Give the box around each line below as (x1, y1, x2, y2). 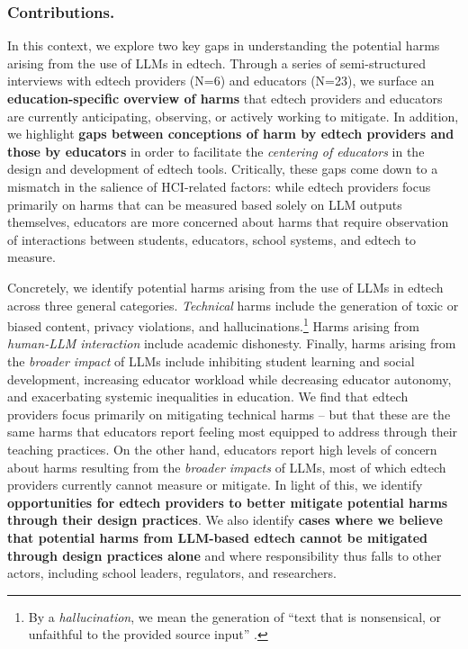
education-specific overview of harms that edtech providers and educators (7, 89, 443, 107)
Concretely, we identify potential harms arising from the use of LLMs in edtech (7, 277, 444, 296)
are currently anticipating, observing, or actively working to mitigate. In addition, (7, 106, 459, 125)
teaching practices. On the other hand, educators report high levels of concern (7, 439, 437, 458)
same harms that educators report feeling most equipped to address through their (7, 422, 458, 441)
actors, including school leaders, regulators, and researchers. (7, 563, 337, 582)
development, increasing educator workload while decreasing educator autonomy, (7, 369, 452, 388)
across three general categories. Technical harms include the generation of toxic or (7, 295, 459, 314)
